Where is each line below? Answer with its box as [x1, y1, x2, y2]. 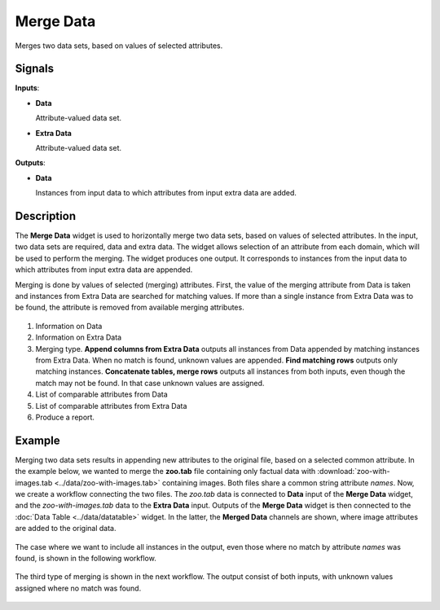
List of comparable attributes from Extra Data [35, 401, 187, 410]
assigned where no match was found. [15, 583, 142, 593]
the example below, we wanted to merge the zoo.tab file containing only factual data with [15, 467, 316, 476]
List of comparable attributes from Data [35, 389, 169, 399]
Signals [15, 62, 55, 76]
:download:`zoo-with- [317, 467, 390, 476]
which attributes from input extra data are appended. [15, 265, 193, 274]
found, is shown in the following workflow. [15, 553, 156, 563]
